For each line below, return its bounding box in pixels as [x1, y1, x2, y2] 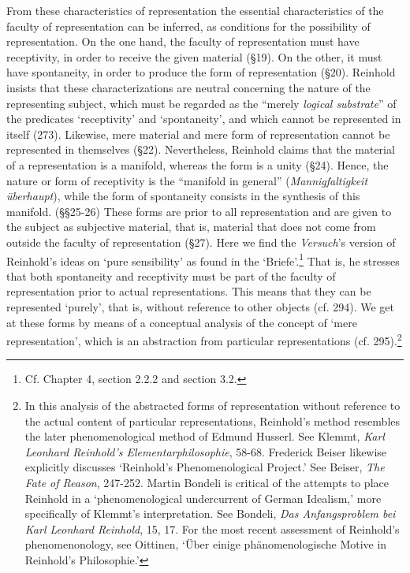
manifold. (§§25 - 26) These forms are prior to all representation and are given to [6, 203, 392, 219]
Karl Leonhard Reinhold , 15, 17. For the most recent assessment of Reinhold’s [24, 520, 400, 537]
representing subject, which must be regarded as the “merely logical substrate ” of [6, 95, 397, 111]
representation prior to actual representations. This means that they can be [6, 283, 371, 300]
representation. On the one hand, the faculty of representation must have [6, 33, 360, 50]
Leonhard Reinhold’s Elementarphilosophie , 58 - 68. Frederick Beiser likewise [24, 443, 387, 460]
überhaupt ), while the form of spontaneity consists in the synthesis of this [6, 188, 360, 204]
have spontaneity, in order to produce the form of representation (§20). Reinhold [6, 64, 396, 80]
